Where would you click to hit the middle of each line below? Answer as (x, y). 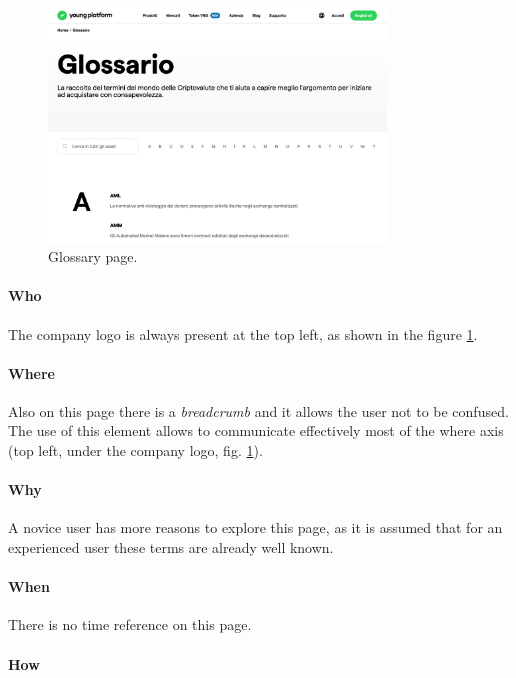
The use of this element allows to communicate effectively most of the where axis (256, 430)
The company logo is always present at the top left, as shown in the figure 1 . (243, 333)
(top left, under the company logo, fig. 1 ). (135, 450)
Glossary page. (93, 256)
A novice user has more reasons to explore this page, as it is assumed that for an (255, 527)
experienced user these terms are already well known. (171, 547)
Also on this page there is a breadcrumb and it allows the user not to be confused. (258, 410)
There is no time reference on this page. (130, 624)
